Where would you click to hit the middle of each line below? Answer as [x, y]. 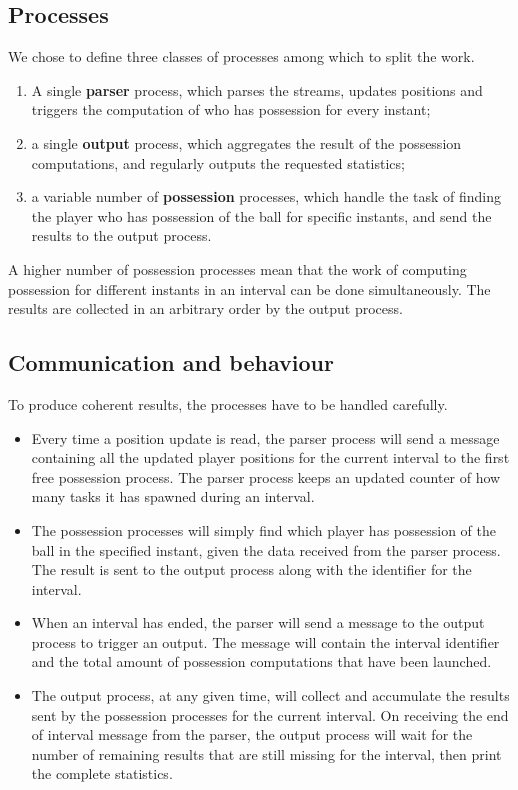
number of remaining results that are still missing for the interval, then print [266, 753]
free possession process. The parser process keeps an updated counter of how [266, 476]
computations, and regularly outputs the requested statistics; [218, 162]
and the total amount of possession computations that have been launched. [261, 661]
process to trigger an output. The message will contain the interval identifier [265, 641]
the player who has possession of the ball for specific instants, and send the [261, 215]
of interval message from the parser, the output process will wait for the [252, 734]
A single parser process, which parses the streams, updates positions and [257, 89]
